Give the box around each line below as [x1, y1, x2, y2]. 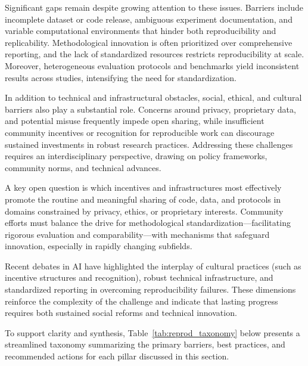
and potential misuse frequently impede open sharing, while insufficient [5, 114, 265, 127]
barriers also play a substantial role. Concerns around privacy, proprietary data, [5, 103, 296, 115]
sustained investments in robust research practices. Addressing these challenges [5, 138, 293, 150]
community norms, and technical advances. [5, 161, 161, 173]
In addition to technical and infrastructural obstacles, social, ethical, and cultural [5, 91, 302, 104]
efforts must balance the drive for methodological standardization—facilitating [5, 216, 291, 229]
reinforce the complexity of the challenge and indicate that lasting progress [5, 294, 278, 307]
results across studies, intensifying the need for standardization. [5, 71, 237, 83]
